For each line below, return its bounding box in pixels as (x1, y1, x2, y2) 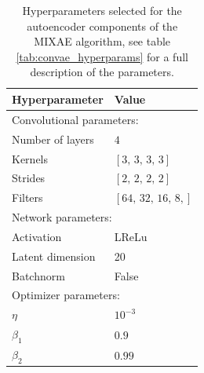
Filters (12, 189, 43, 206)
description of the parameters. (30, 64, 174, 80)
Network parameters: (12, 209, 112, 225)
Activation (12, 228, 62, 244)
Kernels (12, 150, 49, 166)
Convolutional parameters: (12, 111, 139, 127)
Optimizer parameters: (12, 287, 120, 303)
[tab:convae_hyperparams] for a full (16, 48, 188, 64)
